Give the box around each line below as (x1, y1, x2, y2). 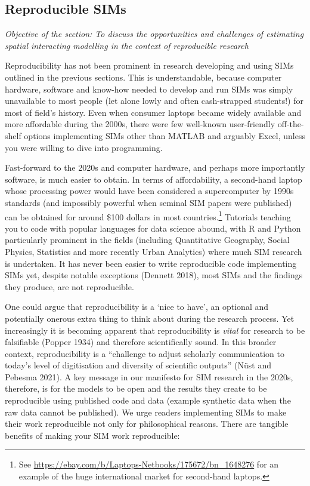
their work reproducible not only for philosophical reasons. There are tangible (5, 417, 289, 430)
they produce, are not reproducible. (5, 280, 134, 293)
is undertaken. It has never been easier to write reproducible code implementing (5, 257, 297, 269)
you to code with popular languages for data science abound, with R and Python (5, 222, 301, 234)
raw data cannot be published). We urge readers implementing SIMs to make (5, 405, 287, 418)
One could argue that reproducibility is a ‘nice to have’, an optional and (5, 300, 269, 313)
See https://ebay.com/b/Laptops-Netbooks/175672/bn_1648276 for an (18, 458, 279, 470)
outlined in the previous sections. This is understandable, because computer (5, 70, 282, 83)
